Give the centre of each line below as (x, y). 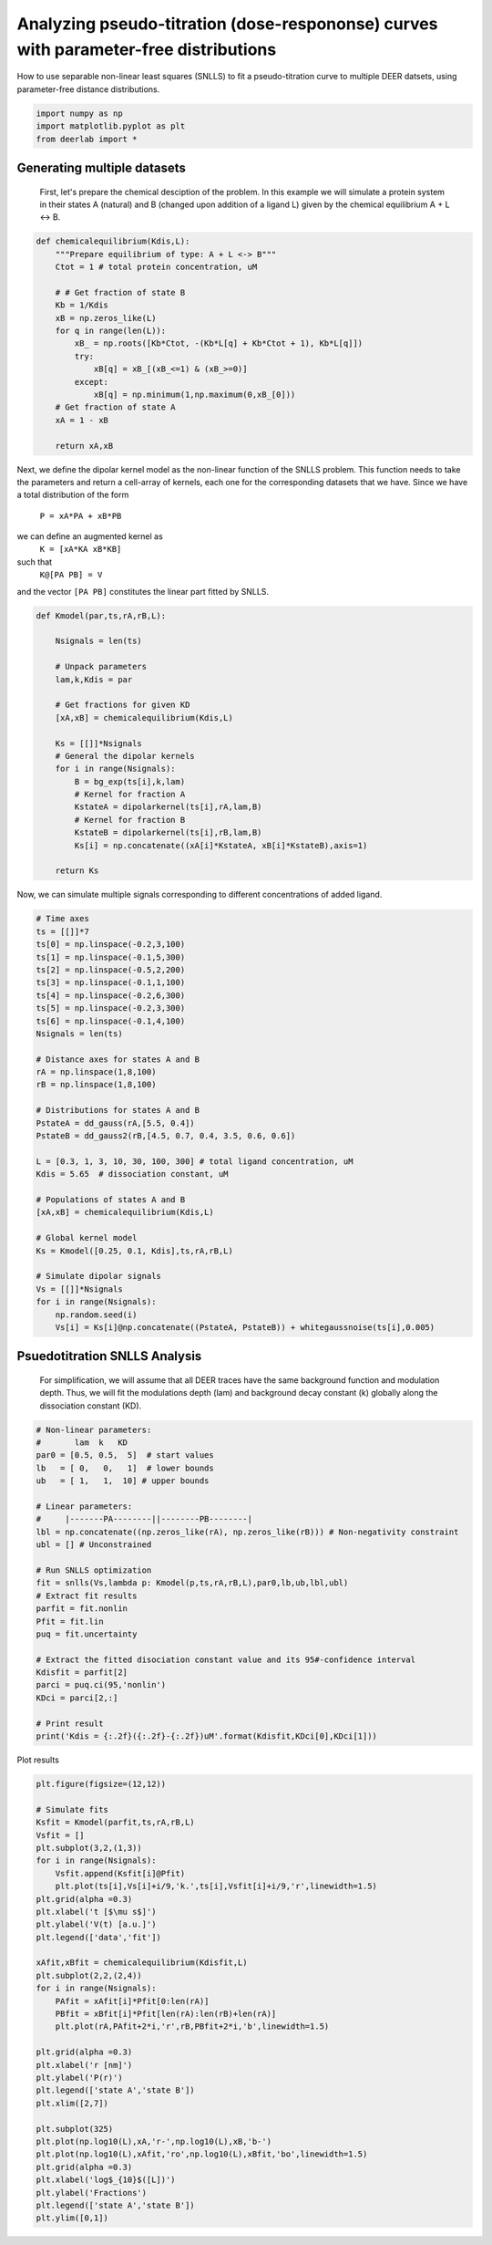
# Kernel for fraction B (130, 820)
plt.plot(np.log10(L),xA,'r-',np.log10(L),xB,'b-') (154, 2141)
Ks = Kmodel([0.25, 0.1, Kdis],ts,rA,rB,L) (135, 1251)
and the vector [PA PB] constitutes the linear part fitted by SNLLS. (143, 591)
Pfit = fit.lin (70, 1621)
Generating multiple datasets (102, 167)
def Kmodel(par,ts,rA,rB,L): (101, 615)
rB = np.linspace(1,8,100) (96, 1085)
